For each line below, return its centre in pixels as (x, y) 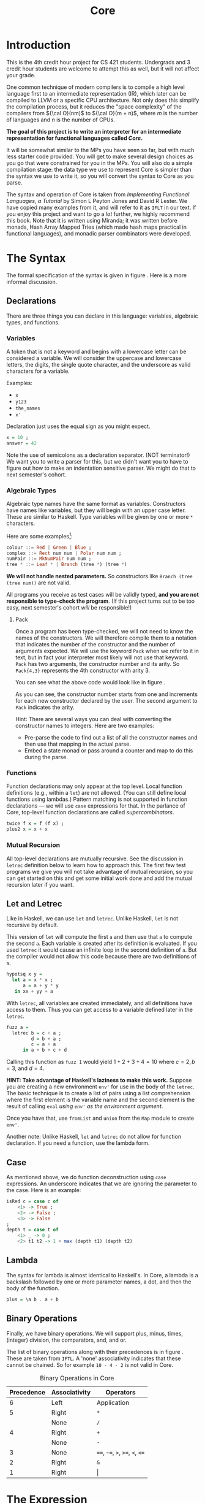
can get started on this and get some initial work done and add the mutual (99, 878)
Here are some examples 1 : (39, 536)
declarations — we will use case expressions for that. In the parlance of (96, 806)
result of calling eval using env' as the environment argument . (85, 1106)
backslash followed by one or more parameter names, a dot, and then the (99, 1282)
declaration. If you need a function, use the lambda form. (78, 1143)
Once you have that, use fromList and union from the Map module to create (100, 1118)
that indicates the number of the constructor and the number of (95, 644)
